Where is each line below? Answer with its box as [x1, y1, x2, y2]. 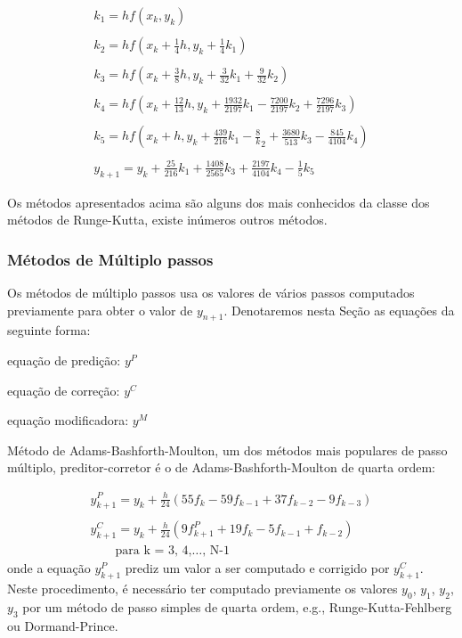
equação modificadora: [7, 411, 129, 429]
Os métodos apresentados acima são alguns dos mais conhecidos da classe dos [7, 192, 430, 211]
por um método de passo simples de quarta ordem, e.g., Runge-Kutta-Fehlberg [22, 597, 452, 616]
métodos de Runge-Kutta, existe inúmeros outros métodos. [7, 210, 328, 229]
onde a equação [7, 559, 91, 577]
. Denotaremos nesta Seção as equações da [223, 300, 455, 319]
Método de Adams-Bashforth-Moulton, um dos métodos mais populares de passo [7, 440, 448, 459]
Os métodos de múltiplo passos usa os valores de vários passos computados [7, 283, 415, 302]
